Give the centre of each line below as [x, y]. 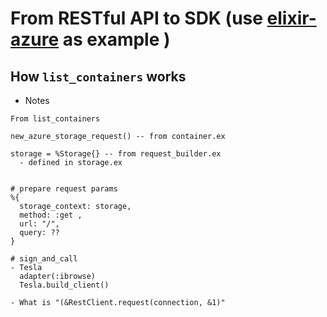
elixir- [291, 18]
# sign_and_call [44, 259]
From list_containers [55, 119]
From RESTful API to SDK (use [136, 18]
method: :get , [51, 215]
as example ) [116, 39]
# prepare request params [64, 189]
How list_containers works [98, 76]
